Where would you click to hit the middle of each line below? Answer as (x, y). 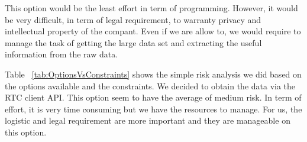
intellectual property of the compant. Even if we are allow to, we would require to (153, 31)
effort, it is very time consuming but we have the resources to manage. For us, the (153, 109)
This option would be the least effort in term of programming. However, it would (151, 8)
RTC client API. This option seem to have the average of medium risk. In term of (153, 97)
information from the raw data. (62, 54)
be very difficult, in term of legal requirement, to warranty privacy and (133, 19)
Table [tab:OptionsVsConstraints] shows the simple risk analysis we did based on (153, 74)
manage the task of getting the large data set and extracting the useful (133, 42)
